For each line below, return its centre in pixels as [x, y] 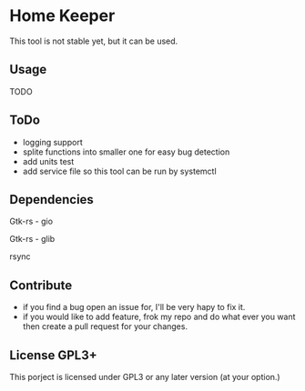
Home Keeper [62, 16]
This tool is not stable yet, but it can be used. [94, 41]
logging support [53, 142]
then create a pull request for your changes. [105, 326]
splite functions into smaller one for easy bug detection [126, 152]
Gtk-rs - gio [31, 221]
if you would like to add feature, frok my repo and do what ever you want [159, 317]
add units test [48, 161]
